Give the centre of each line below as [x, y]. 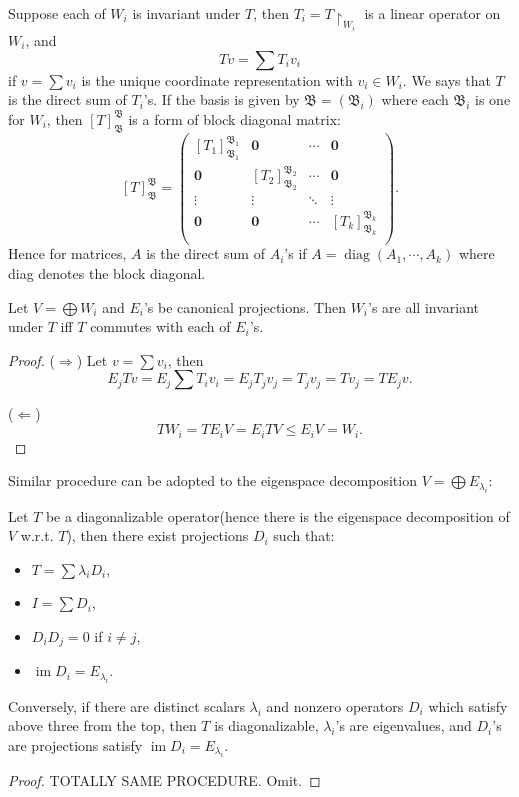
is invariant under [186, 13]
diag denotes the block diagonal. [107, 273]
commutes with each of [160, 326]
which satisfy [468, 705]
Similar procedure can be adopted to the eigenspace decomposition [212, 480]
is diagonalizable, [266, 725]
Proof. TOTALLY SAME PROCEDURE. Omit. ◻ [164, 780]
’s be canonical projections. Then [244, 306]
